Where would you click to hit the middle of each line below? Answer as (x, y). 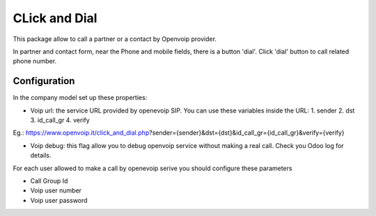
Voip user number (56, 190)
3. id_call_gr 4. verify (60, 120)
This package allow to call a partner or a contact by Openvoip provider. (115, 39)
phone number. (35, 61)
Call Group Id (49, 181)
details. (41, 156)
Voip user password (59, 200)
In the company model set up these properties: (80, 98)
